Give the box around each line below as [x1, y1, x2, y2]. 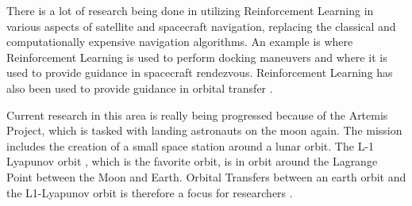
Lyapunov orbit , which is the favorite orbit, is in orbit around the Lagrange [6, 153, 378, 170]
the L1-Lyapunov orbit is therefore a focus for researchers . [6, 184, 293, 200]
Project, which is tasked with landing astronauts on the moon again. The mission [6, 122, 402, 139]
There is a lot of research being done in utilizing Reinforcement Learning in [6, 2, 374, 18]
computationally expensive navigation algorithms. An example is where [6, 33, 353, 50]
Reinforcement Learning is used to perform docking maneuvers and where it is [6, 48, 387, 65]
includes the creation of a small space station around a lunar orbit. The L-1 [6, 137, 375, 154]
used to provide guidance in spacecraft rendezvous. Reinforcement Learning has [6, 64, 393, 81]
